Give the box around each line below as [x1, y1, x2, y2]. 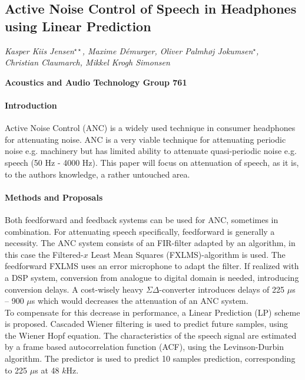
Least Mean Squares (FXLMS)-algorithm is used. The [91, 248, 286, 260]
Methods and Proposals [5, 191, 103, 203]
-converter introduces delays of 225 [159, 283, 285, 295]
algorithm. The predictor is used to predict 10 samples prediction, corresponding [5, 352, 296, 365]
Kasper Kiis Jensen [5, 44, 74, 57]
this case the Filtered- [5, 248, 84, 260]
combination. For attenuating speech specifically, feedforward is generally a [5, 225, 275, 237]
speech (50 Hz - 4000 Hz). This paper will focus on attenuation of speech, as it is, [5, 156, 299, 168]
